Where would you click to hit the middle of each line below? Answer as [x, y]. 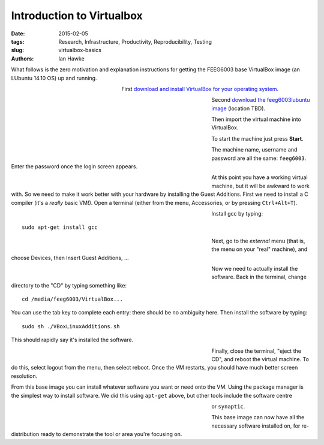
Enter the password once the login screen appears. [74, 167]
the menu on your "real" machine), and [259, 249]
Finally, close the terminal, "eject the [256, 351]
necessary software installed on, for [256, 426]
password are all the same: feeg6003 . [259, 158]
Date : [18, 34]
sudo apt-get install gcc [60, 227]
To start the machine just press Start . [258, 138]
